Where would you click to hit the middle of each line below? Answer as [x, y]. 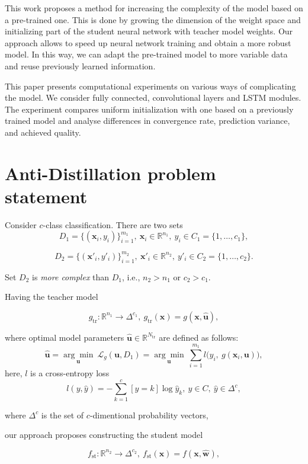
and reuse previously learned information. [80, 65]
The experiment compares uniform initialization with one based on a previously [149, 109]
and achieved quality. [43, 132]
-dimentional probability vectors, [149, 415]
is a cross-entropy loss [70, 373]
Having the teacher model [52, 297]
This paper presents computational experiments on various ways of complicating [150, 86]
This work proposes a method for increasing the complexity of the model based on [154, 8]
